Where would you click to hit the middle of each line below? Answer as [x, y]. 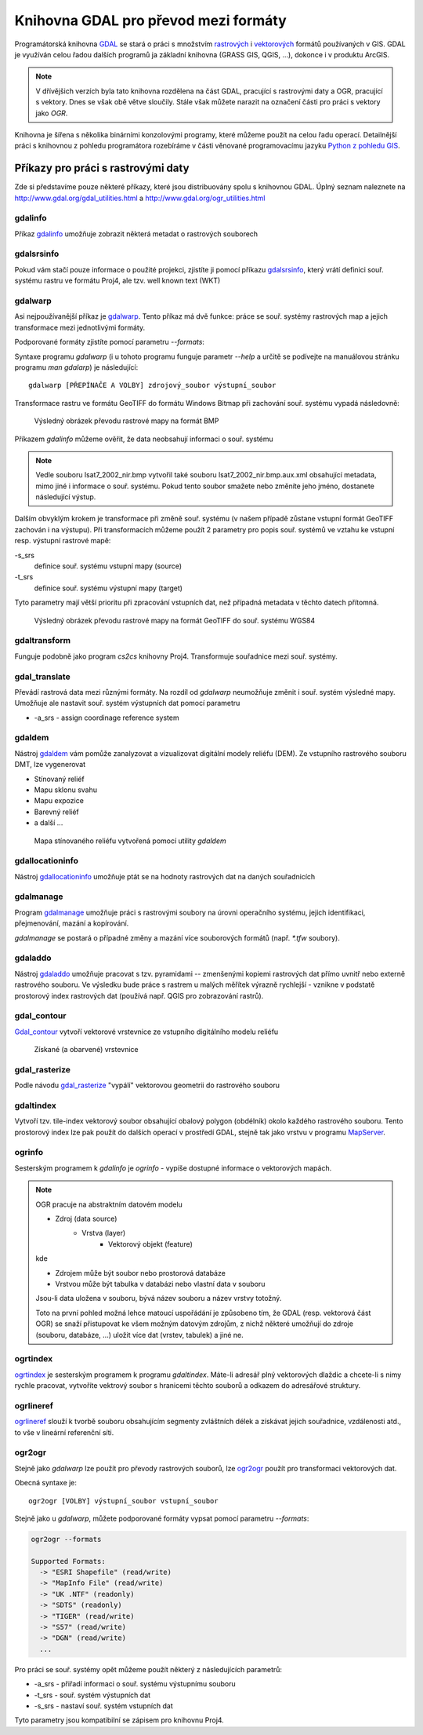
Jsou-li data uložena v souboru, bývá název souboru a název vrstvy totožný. [159, 1299]
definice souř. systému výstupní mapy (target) [108, 588]
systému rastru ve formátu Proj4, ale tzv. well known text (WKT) [117, 281]
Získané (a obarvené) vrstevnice [86, 1050]
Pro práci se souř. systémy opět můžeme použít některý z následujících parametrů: [148, 1669]
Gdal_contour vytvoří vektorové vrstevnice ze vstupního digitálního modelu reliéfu [146, 1032]
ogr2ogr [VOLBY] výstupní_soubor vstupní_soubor [123, 1501]
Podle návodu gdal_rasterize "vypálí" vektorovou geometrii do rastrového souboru [147, 1085]
